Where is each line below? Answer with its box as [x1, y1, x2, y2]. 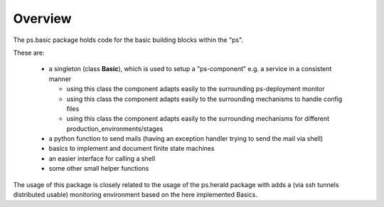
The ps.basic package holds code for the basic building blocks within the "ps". [13, 36, 244, 44]
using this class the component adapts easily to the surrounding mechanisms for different [66, 115, 330, 123]
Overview [13, 11, 72, 26]
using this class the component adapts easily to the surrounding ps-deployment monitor [66, 85, 325, 93]
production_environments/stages [66, 124, 164, 133]
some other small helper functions [48, 164, 149, 173]
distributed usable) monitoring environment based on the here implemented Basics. [13, 191, 257, 199]
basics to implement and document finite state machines [48, 144, 215, 153]
